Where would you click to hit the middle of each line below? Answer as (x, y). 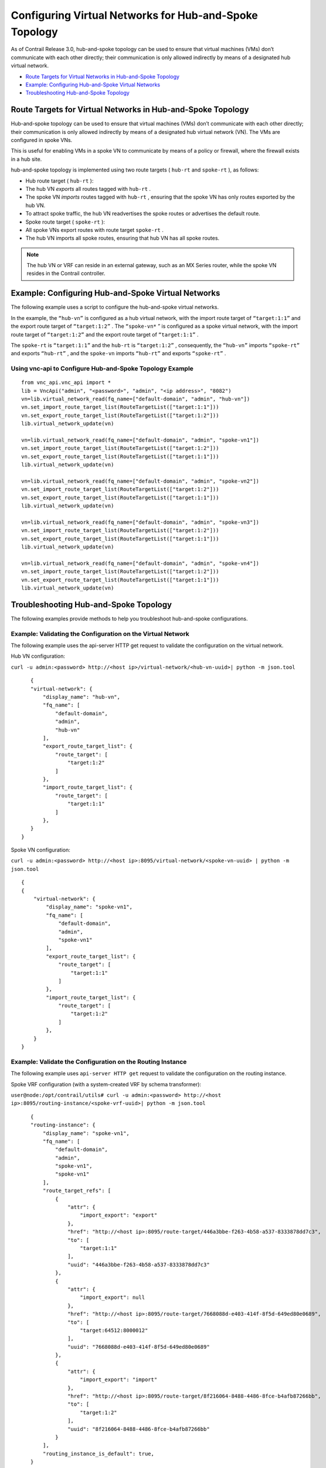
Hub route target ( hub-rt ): (60, 181)
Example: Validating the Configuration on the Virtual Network (100, 634)
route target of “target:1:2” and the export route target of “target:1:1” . (105, 334)
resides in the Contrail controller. (66, 274)
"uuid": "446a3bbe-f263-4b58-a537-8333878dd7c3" (139, 1265)
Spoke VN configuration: (40, 850)
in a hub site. (26, 159)
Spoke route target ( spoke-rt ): (65, 222)
